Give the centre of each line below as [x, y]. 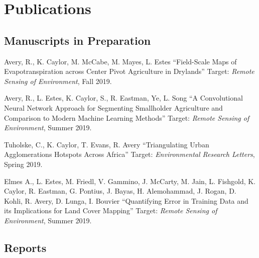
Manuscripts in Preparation [78, 40]
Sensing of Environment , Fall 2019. [58, 81]
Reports [25, 247]
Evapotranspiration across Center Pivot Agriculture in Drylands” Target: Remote [129, 71]
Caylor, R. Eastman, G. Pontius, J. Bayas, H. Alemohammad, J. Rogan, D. [120, 191]
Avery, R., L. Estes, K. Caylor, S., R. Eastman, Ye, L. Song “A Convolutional [123, 98]
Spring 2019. [23, 164]
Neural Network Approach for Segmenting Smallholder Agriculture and [113, 107]
